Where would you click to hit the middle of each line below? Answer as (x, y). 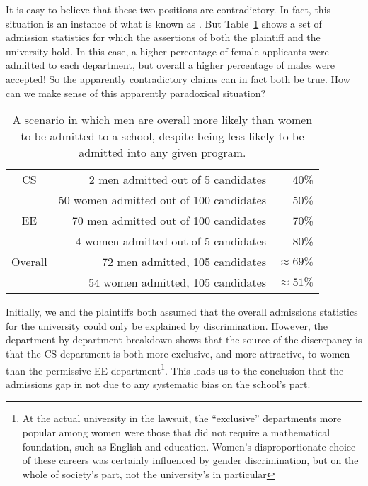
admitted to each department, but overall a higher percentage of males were (170, 65)
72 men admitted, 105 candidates (184, 262)
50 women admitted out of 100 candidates (162, 200)
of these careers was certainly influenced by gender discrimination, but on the (190, 460)
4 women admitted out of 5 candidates (171, 241)
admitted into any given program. (162, 153)
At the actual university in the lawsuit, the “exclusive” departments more (182, 418)
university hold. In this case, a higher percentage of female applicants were (167, 51)
